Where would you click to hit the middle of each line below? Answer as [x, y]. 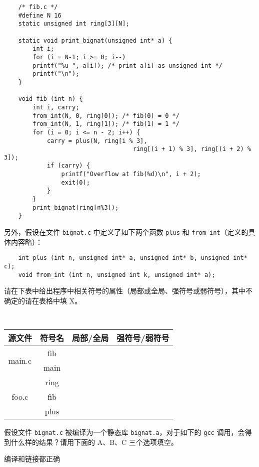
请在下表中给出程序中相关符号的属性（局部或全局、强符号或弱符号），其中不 [128, 291]
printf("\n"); [56, 74]
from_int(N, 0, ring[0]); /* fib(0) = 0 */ [106, 116]
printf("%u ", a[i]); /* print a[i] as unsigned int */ [127, 65]
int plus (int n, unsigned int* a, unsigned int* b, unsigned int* [133, 258]
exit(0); [75, 182]
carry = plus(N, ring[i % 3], [97, 141]
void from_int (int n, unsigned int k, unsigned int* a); [117, 275]
